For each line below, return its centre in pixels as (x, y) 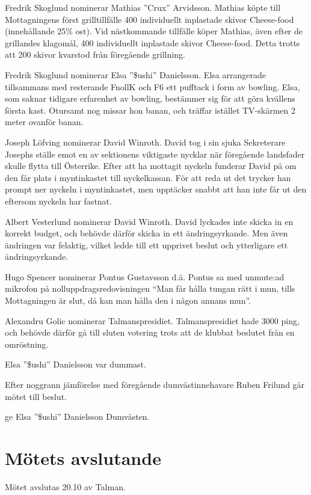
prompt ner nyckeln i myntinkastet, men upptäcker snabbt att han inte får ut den (156, 189)
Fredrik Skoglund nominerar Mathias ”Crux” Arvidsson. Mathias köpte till (143, 7)
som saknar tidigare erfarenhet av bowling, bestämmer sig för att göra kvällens (150, 98)
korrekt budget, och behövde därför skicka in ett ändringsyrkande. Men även (146, 233)
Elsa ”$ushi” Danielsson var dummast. (75, 364)
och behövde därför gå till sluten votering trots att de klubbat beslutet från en (150, 332)
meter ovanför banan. (44, 122)
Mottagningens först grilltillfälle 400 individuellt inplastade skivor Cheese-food (149, 19)
